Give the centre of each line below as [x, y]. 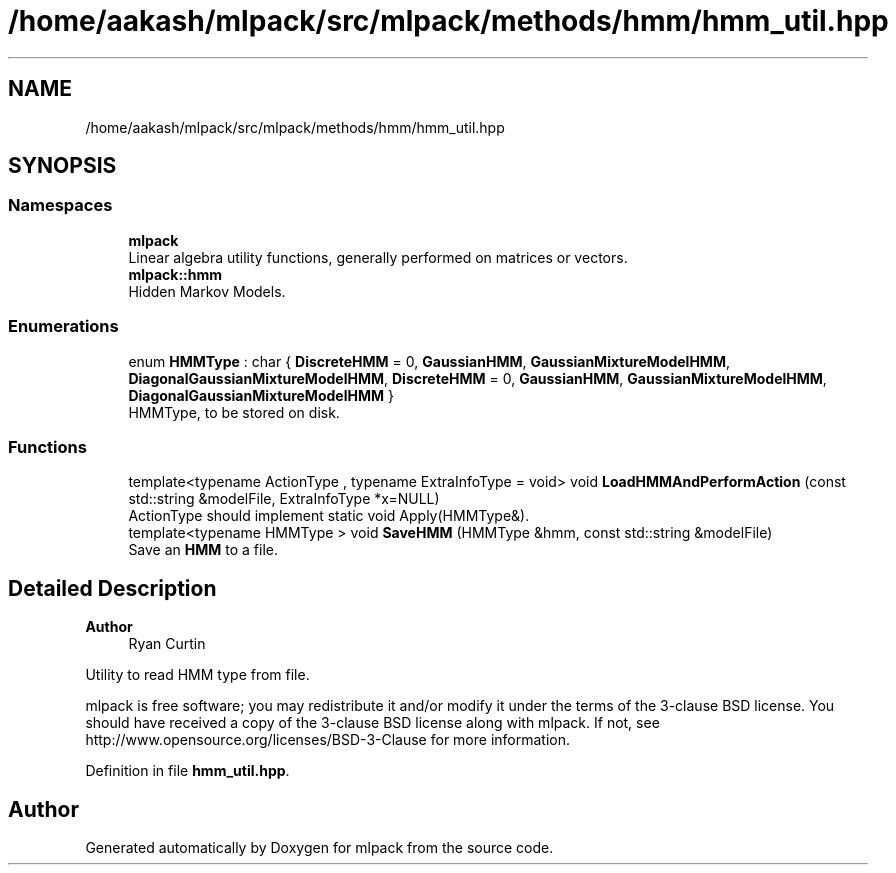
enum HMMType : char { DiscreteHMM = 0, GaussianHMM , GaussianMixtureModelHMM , [429, 361]
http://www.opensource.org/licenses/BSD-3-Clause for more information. [327, 740]
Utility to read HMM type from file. [197, 675]
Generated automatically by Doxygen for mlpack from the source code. [319, 847]
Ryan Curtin [167, 644]
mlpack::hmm [175, 274]
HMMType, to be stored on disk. [234, 412]
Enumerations [63, 326]
